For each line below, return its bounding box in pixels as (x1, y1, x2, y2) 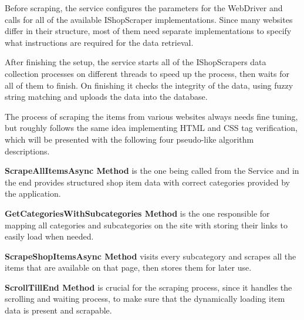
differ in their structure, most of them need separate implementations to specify (5, 25, 292, 37)
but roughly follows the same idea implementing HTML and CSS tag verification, (5, 122, 298, 134)
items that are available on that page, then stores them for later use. (5, 261, 252, 274)
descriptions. (5, 144, 50, 157)
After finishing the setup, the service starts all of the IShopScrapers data (5, 56, 266, 68)
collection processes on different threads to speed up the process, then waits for (5, 67, 289, 79)
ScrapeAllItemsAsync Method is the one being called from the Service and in (5, 164, 299, 177)
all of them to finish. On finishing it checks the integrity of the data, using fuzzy (5, 79, 293, 91)
